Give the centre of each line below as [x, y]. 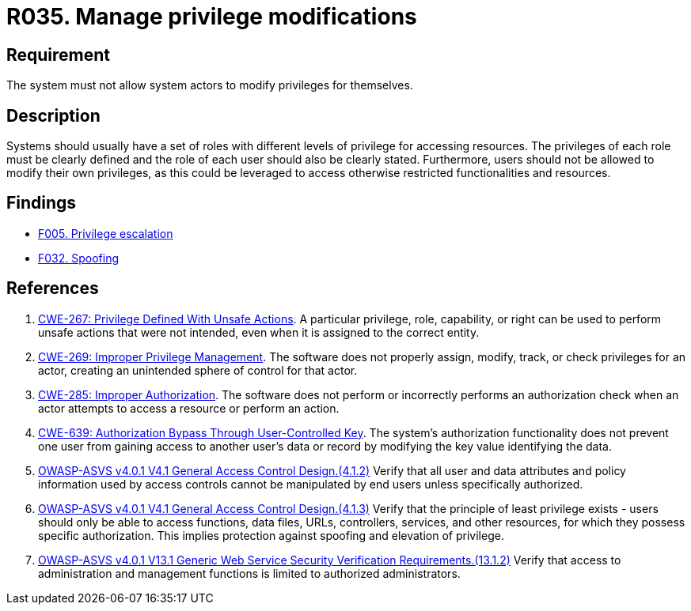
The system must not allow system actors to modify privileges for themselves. [210, 85]
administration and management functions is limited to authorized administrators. [249, 573]
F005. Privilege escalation [106, 233]
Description [53, 115]
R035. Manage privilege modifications [212, 17]
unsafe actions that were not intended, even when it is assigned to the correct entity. [259, 332]
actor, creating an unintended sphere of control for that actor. [198, 370]
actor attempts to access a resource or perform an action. [189, 408]
